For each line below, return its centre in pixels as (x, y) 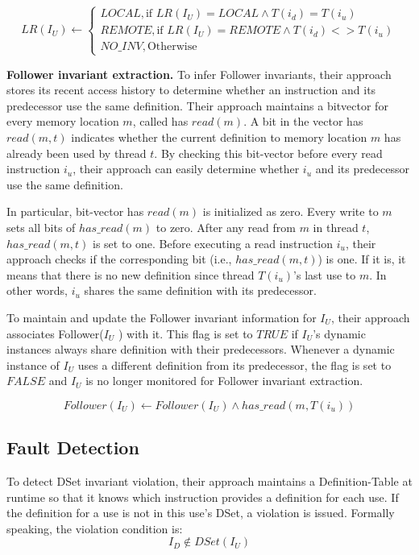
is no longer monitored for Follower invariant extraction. (224, 381)
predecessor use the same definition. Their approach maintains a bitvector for (197, 105)
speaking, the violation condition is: (95, 528)
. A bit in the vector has (303, 121)
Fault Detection (73, 447)
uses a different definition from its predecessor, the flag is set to (234, 364)
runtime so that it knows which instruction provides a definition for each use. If (203, 497)
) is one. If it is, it (362, 259)
